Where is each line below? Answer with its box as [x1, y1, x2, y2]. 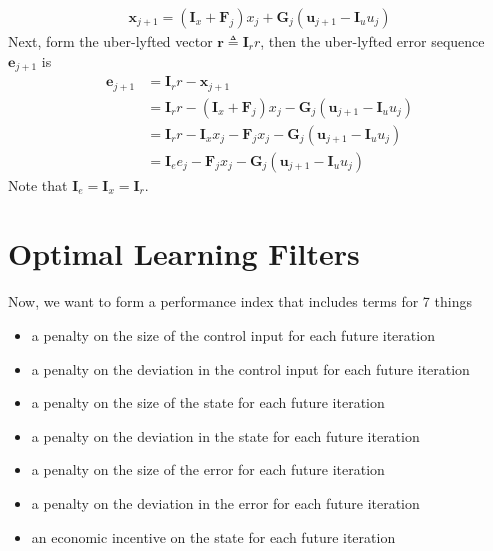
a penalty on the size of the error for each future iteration [31, 459, 385, 480]
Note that [8, 174, 68, 195]
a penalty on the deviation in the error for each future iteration [31, 492, 420, 513]
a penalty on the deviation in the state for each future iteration [31, 425, 420, 446]
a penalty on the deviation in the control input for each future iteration [31, 358, 470, 379]
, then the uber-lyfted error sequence [260, 31, 485, 52]
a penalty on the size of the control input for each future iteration [31, 324, 435, 345]
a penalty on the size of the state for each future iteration [31, 392, 385, 413]
